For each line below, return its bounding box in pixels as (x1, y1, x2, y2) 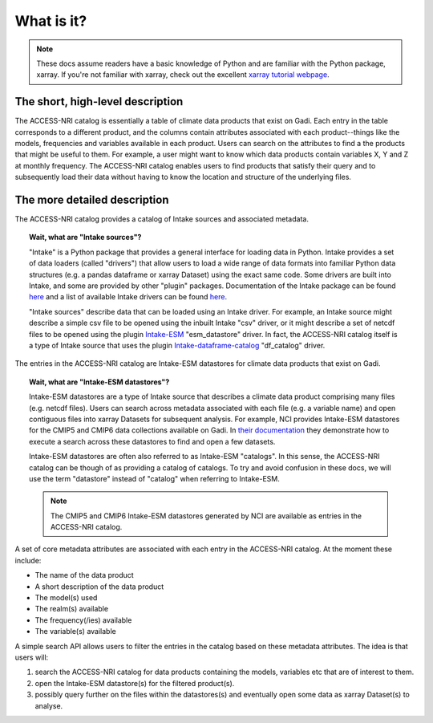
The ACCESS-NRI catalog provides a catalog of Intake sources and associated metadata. (14, 214, 309, 224)
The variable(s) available (34, 627, 116, 636)
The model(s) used (34, 593, 98, 603)
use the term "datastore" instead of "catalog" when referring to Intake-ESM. (29, 473, 280, 483)
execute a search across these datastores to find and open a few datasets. (29, 437, 276, 446)
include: (14, 555, 42, 565)
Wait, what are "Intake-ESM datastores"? (29, 377, 170, 387)
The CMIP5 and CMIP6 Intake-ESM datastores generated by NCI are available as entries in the (51, 510, 362, 521)
